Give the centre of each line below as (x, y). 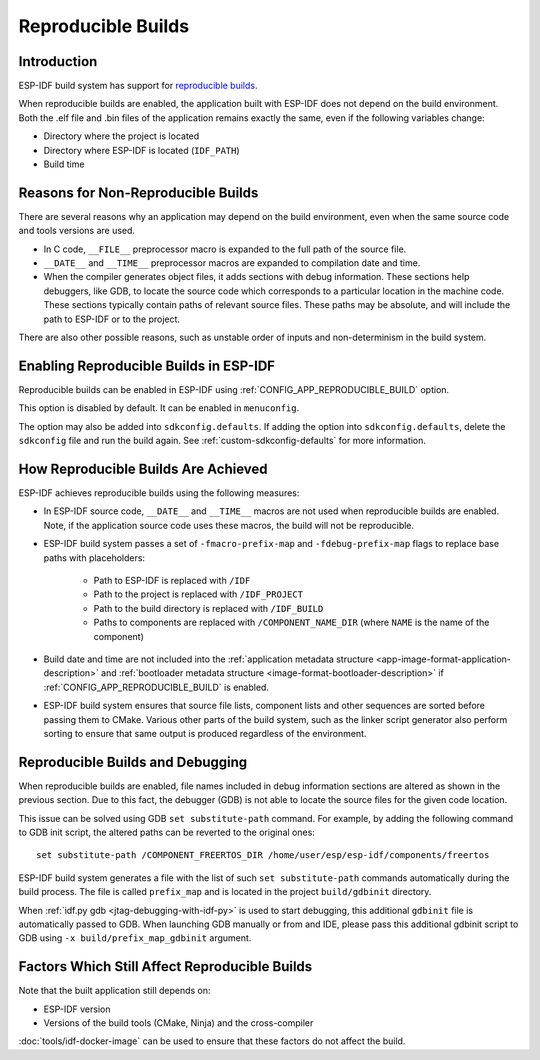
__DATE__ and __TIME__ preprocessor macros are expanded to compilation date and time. (232, 263)
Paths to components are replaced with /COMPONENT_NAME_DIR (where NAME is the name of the (291, 622)
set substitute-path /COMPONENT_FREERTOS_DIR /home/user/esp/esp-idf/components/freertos (263, 855)
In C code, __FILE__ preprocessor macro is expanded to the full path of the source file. (225, 249)
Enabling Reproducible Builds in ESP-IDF (146, 365)
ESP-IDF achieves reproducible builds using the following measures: (159, 493)
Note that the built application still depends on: (114, 991)
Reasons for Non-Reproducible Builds (138, 192)
